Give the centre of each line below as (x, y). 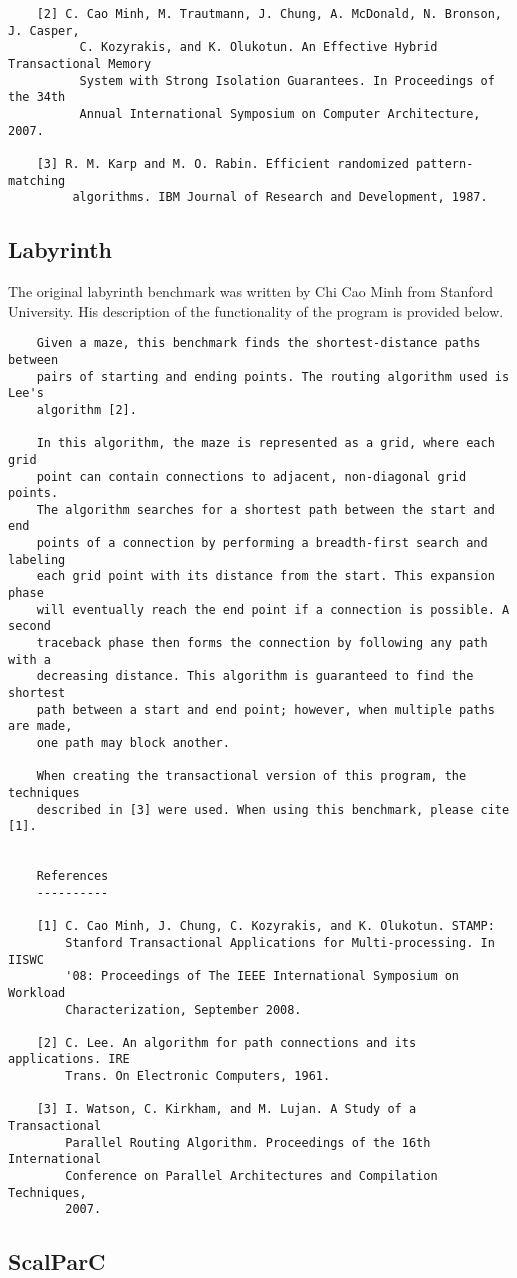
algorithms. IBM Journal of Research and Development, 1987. (280, 197)
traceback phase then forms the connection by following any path (262, 643)
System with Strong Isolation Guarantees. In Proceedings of (287, 80)
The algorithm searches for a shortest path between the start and (265, 509)
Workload (37, 992)
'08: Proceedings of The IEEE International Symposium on (262, 976)
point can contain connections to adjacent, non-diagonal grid (251, 476)
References (72, 876)
